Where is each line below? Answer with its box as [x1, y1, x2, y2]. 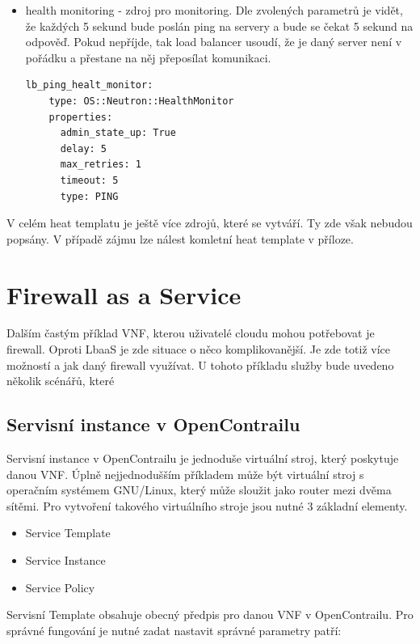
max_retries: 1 [60, 159, 141, 171]
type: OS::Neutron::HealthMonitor [48, 95, 234, 107]
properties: [48, 111, 113, 123]
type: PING [60, 190, 119, 202]
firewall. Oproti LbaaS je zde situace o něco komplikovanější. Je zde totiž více [6, 341, 391, 358]
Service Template [25, 524, 111, 541]
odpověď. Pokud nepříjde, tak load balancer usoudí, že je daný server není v [25, 33, 402, 50]
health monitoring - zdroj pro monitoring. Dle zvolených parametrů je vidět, [25, 2, 403, 18]
